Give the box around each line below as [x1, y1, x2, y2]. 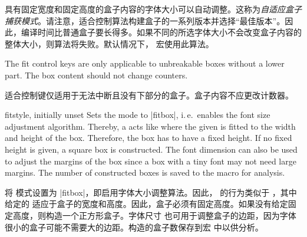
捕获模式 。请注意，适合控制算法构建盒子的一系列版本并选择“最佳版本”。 [5, 14, 285, 27]
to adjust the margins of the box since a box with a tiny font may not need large [5, 154, 296, 167]
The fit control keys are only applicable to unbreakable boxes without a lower [5, 57, 285, 70]
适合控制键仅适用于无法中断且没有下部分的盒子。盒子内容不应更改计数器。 [5, 88, 293, 101]
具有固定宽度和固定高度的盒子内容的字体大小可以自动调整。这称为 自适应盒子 [5, 3, 302, 15]
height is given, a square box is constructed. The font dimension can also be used [5, 143, 298, 155]
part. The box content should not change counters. [5, 68, 188, 81]
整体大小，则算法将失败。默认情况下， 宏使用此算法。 [5, 37, 214, 50]
